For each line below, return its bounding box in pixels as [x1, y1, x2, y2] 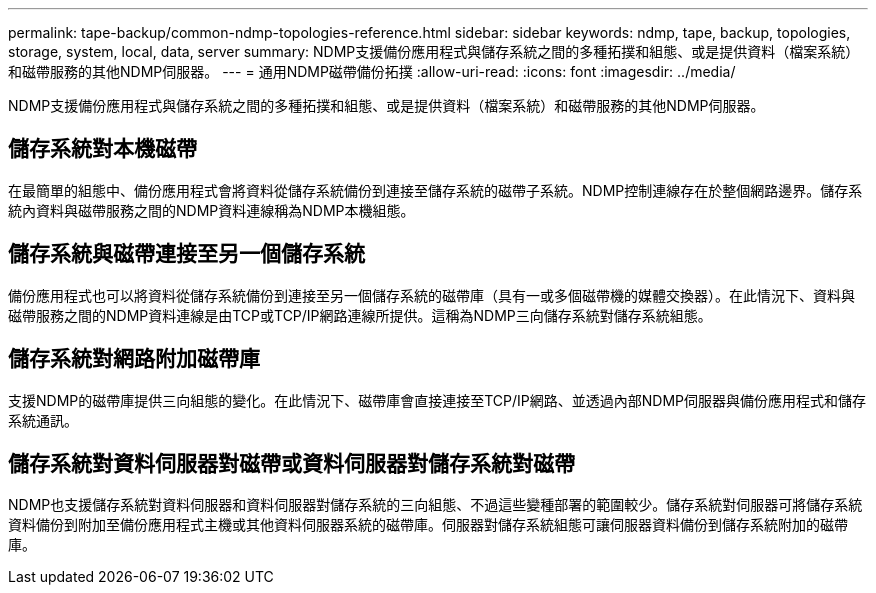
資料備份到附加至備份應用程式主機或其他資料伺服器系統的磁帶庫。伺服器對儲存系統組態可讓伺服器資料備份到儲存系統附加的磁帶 [8, 516, 848, 534]
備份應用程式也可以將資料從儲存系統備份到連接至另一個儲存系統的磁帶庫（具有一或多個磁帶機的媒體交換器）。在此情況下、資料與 [8, 286, 855, 304]
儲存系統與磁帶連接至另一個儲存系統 [8, 241, 365, 267]
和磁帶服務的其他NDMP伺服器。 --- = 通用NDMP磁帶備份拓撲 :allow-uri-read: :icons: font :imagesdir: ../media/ [8, 63, 736, 80]
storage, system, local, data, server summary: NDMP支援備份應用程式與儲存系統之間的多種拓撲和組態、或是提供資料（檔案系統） [8, 43, 860, 60]
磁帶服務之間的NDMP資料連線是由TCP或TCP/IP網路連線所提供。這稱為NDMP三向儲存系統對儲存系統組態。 [8, 306, 712, 324]
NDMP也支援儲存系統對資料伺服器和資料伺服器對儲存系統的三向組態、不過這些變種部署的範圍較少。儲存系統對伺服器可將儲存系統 [8, 496, 863, 514]
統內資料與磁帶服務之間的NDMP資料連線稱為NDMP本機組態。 [8, 201, 415, 219]
